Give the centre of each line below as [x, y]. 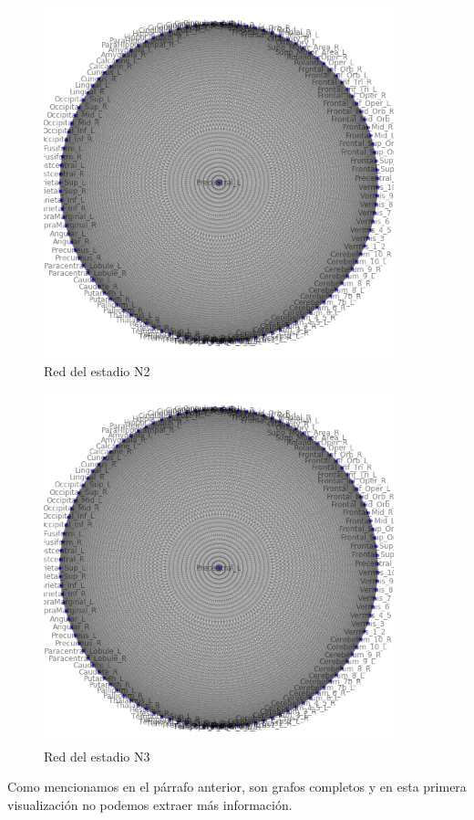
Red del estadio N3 [97, 756]
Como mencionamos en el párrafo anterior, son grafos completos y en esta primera [237, 787]
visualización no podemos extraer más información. [150, 804]
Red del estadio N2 [97, 370]
